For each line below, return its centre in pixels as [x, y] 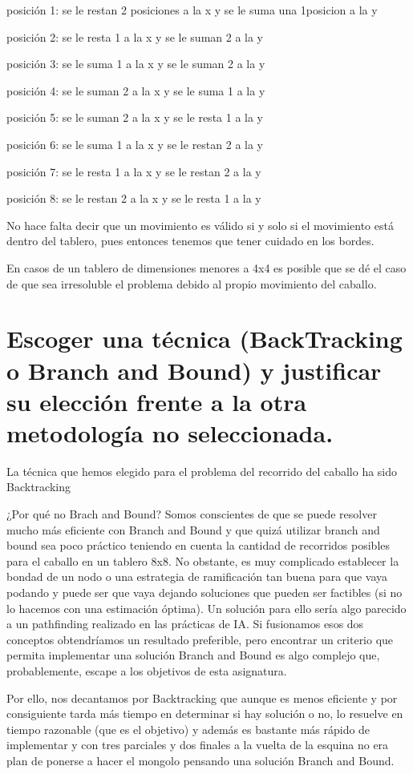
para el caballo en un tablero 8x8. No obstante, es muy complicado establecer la [203, 560]
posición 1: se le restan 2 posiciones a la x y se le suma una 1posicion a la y [192, 10]
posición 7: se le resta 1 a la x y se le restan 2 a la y [134, 171]
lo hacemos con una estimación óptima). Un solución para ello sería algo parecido [206, 608]
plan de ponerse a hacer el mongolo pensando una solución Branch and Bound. [200, 760]
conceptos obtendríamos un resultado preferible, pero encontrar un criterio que [200, 639]
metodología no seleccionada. [170, 432]
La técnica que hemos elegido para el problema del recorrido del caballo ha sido [202, 471]
